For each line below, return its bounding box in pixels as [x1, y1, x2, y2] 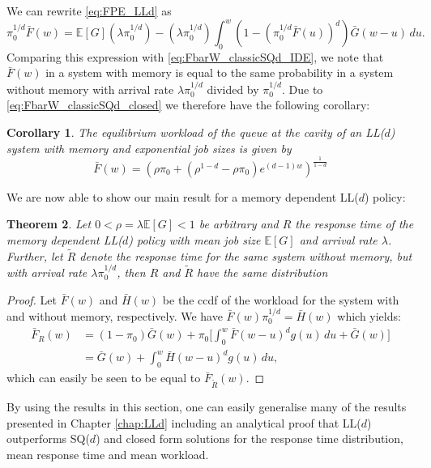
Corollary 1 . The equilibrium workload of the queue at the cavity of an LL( [6, 124, 385, 141]
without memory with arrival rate [6, 80, 174, 97]
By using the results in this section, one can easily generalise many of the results [6, 398, 407, 415]
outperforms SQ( [6, 430, 90, 447]
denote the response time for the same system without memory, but [79, 247, 412, 264]
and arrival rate [299, 231, 378, 248]
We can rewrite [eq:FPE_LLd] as [6, 2, 172, 19]
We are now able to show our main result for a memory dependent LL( [6, 188, 359, 205]
